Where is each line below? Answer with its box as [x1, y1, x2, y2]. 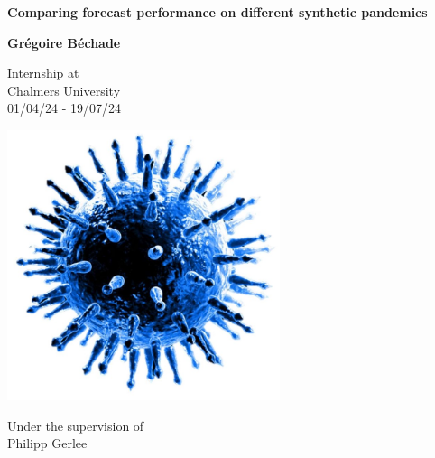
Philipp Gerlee [7, 434, 88, 453]
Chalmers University [7, 80, 121, 99]
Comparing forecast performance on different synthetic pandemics [7, 3, 428, 21]
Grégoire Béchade [7, 33, 121, 51]
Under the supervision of [7, 416, 144, 435]
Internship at [7, 63, 79, 82]
